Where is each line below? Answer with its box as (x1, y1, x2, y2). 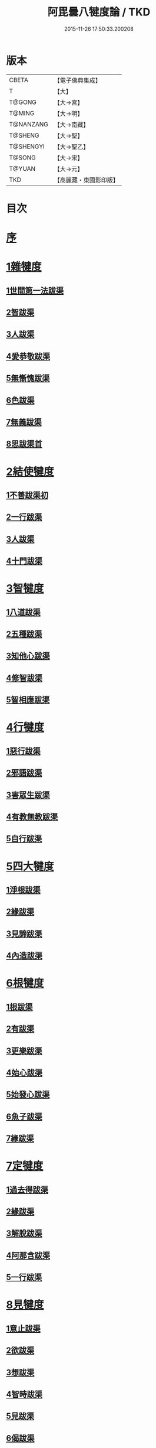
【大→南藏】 (54, 121, 89, 129)
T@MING (9, 109, 35, 117)
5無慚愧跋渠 (6, 373, 50, 383)
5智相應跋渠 (6, 695, 50, 705)
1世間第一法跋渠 (6, 285, 64, 295)
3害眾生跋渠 (6, 790, 50, 800)
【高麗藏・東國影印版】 (54, 175, 120, 184)
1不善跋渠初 (6, 490, 49, 500)
